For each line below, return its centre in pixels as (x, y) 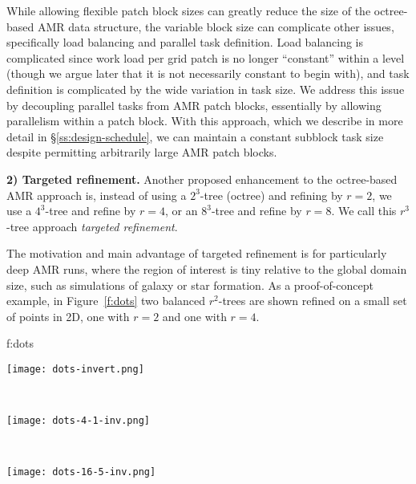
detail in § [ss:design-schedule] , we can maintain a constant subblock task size (195, 136)
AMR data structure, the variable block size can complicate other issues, (216, 26)
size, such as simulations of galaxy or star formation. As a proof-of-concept (190, 285)
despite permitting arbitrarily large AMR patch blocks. (142, 152)
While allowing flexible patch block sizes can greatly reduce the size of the (189, 10)
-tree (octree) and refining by (271, 195)
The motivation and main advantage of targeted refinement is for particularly (197, 253)
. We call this (364, 211)
